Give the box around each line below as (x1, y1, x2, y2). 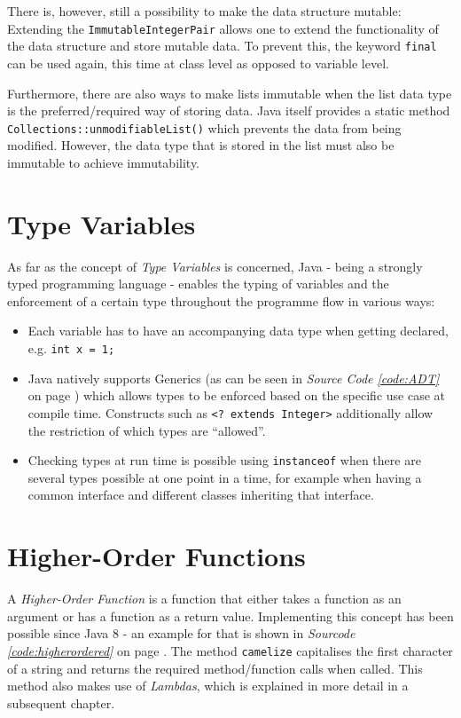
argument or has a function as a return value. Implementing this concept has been (7, 606, 454, 625)
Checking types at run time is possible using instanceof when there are (27, 451, 421, 469)
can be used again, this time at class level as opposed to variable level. (7, 53, 389, 72)
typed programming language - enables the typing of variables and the (7, 274, 389, 293)
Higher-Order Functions (7, 538, 306, 574)
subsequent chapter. (7, 693, 115, 712)
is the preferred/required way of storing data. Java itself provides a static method (7, 101, 450, 120)
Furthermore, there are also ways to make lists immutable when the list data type (7, 83, 452, 102)
